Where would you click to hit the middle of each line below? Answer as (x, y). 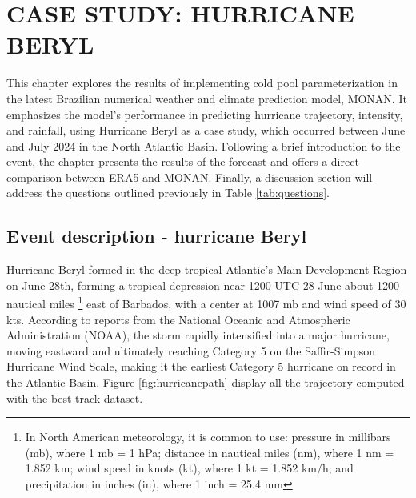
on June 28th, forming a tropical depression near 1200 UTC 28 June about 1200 (203, 285)
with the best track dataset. (75, 398)
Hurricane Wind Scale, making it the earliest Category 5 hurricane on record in (201, 366)
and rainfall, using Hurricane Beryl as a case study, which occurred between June (206, 130)
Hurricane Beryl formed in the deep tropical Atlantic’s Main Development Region (207, 269)
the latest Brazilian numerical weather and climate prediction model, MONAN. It (207, 98)
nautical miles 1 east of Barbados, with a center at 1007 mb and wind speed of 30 (206, 303)
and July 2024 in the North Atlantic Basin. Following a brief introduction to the (204, 145)
